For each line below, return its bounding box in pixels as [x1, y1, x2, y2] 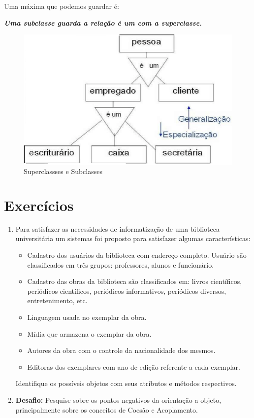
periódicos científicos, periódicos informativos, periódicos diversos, [27, 285, 226, 296]
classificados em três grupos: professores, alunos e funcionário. [27, 259, 214, 270]
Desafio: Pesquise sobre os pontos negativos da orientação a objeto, [15, 395, 222, 405]
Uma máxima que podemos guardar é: [4, 1, 119, 11]
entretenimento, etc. [27, 295, 88, 306]
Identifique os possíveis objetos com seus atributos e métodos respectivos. [15, 378, 237, 388]
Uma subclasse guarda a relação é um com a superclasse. [4, 17, 202, 28]
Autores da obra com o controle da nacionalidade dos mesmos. [27, 345, 216, 355]
